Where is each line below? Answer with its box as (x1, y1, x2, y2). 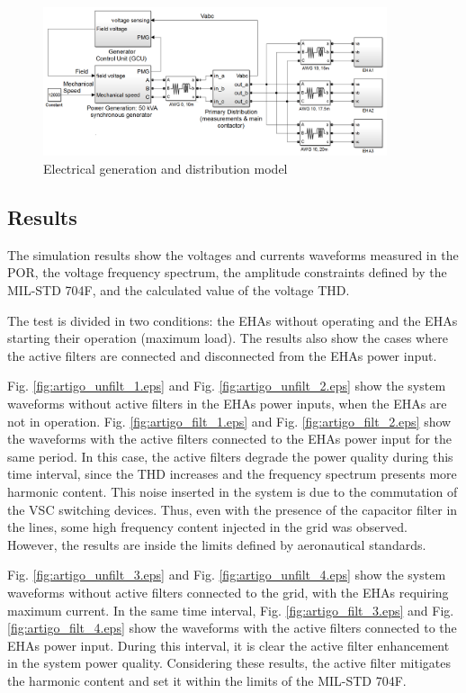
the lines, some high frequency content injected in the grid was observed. (7, 517, 408, 536)
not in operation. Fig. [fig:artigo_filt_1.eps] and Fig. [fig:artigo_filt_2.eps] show (7, 411, 452, 430)
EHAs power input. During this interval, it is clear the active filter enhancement (7, 635, 450, 654)
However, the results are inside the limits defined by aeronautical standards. (7, 535, 426, 553)
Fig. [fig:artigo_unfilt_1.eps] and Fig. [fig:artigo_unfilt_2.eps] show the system (7, 376, 446, 395)
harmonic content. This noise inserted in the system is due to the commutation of (7, 481, 458, 500)
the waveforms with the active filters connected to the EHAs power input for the (7, 429, 453, 448)
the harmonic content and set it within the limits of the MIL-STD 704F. (7, 670, 407, 689)
